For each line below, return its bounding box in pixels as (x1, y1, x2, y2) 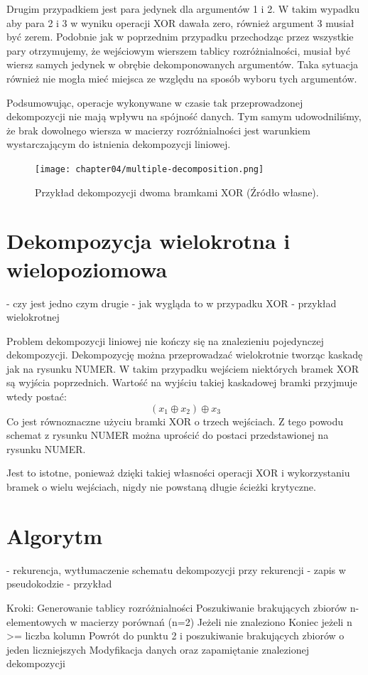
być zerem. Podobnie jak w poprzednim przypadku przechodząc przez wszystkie (6, 29, 354, 44)
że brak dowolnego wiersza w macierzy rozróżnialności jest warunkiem (6, 122, 310, 137)
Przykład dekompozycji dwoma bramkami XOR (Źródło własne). (35, 184, 319, 199)
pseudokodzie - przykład (6, 576, 112, 591)
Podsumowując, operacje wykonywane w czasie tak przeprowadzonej (6, 95, 303, 110)
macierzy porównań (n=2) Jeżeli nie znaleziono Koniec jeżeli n (80, 614, 352, 629)
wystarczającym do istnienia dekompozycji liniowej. (6, 137, 231, 152)
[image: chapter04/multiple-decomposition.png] (35, 164, 264, 174)
